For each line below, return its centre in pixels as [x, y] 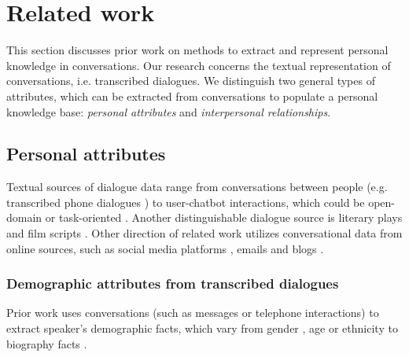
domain [24, 217]
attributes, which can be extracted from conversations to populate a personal [192, 96]
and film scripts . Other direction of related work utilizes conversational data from [204, 233]
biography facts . [47, 343]
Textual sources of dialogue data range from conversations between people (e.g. [197, 187]
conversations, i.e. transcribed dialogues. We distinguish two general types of [191, 81]
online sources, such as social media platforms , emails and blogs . [165, 248]
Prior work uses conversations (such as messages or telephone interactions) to [193, 313]
